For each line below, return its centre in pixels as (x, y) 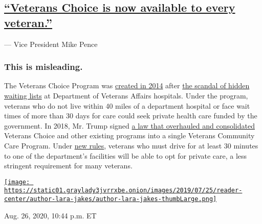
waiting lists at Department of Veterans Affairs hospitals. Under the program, (126, 95)
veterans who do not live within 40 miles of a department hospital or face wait (127, 105)
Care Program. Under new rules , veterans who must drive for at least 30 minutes (131, 145)
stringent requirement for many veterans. (68, 166)
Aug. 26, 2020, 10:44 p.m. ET (50, 215)
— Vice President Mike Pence (51, 44)
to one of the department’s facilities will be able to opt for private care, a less (126, 155)
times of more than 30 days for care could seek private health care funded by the (131, 116)
